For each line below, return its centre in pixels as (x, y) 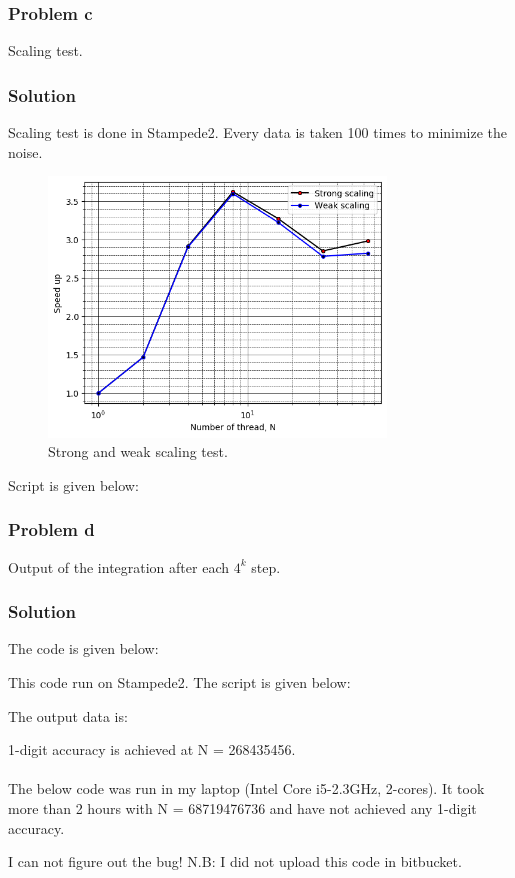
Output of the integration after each (118, 566)
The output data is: (68, 715)
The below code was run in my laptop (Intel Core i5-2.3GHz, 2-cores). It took (246, 788)
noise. (25, 151)
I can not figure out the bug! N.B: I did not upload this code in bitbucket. (235, 861)
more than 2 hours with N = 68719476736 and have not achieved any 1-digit (242, 808)
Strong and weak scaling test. (138, 451)
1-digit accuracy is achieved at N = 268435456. (152, 749)
